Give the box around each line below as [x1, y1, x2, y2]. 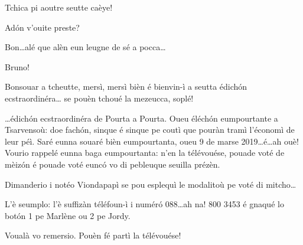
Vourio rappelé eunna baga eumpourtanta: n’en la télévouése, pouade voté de [5, 146, 285, 159]
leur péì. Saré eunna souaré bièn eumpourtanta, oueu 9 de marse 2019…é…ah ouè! [5, 135, 299, 147]
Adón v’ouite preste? [5, 21, 80, 33]
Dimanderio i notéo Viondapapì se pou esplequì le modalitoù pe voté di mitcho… [5, 178, 297, 190]
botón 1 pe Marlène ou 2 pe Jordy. [5, 209, 131, 221]
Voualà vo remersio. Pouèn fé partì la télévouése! [5, 229, 181, 241]
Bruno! [5, 60, 30, 73]
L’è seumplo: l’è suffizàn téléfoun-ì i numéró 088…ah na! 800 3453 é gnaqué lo [5, 198, 284, 210]
